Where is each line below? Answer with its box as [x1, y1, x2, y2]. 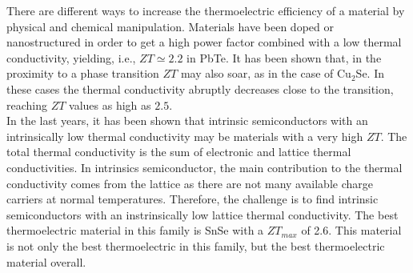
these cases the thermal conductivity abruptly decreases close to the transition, [6, 80, 394, 97]
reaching [6, 96, 47, 113]
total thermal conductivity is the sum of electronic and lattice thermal [6, 143, 351, 160]
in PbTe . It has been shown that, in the [186, 49, 382, 66]
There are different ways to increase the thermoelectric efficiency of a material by [6, 2, 405, 18]
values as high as [69, 96, 151, 113]
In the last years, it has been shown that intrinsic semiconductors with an [6, 112, 368, 129]
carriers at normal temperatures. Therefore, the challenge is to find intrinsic [6, 191, 379, 207]
